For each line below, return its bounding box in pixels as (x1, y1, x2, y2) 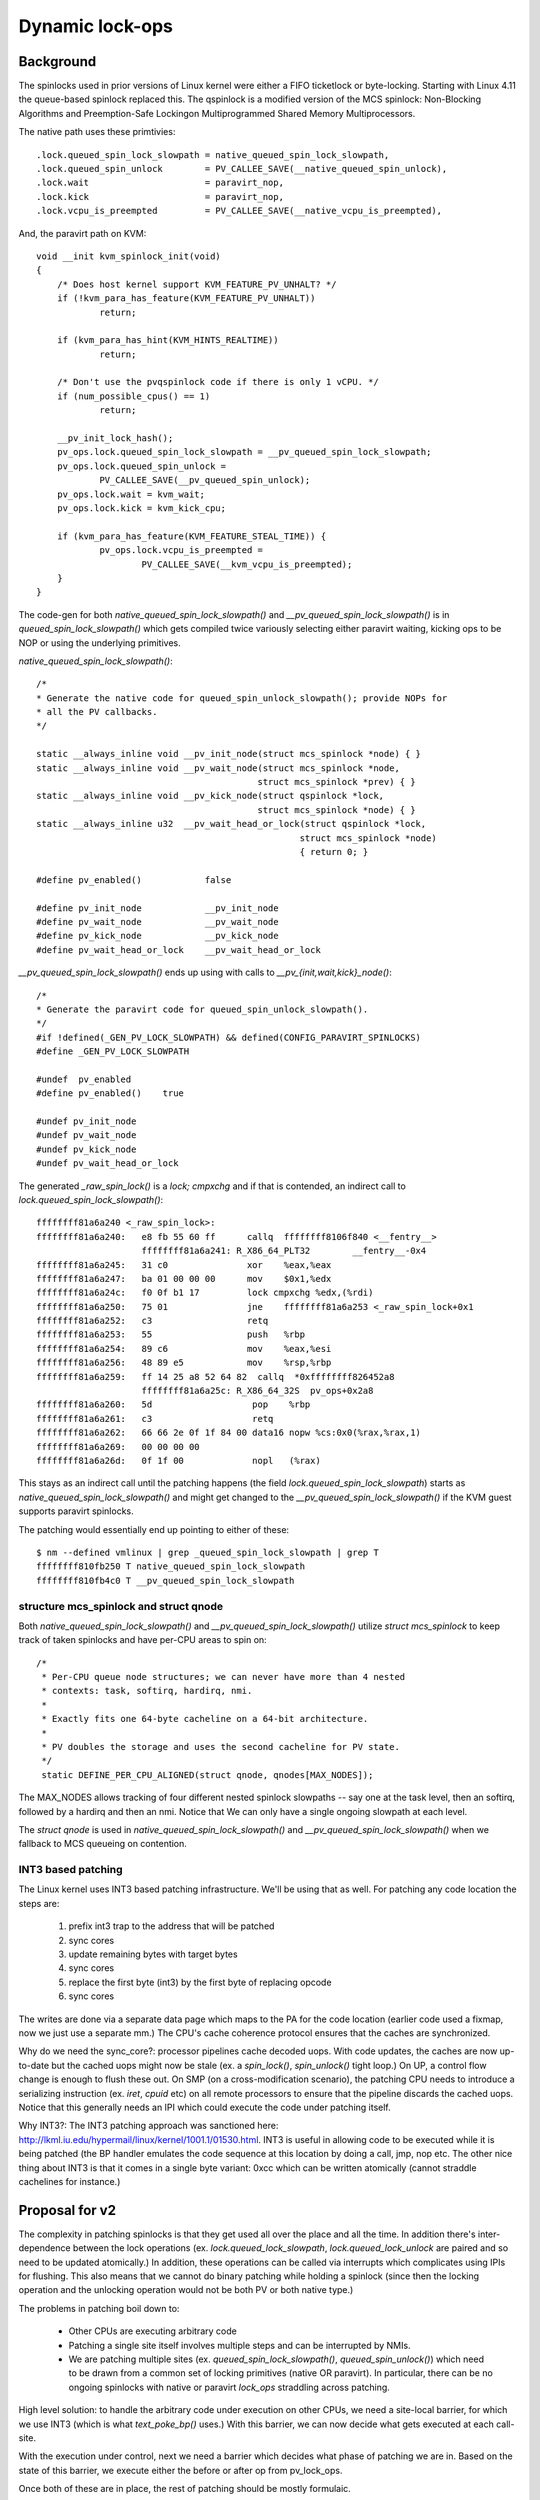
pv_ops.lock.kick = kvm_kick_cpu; (56, 503, 227, 514)
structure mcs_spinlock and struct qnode (18, 1599, 224, 1613)
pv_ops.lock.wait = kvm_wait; (56, 488, 205, 500)
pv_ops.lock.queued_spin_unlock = (56, 460, 227, 472)
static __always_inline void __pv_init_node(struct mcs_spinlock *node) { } (36, 748, 422, 760)
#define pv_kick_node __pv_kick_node (36, 930, 279, 942)
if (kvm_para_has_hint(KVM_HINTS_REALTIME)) (56, 335, 279, 346)
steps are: (18, 1897, 60, 1909)
